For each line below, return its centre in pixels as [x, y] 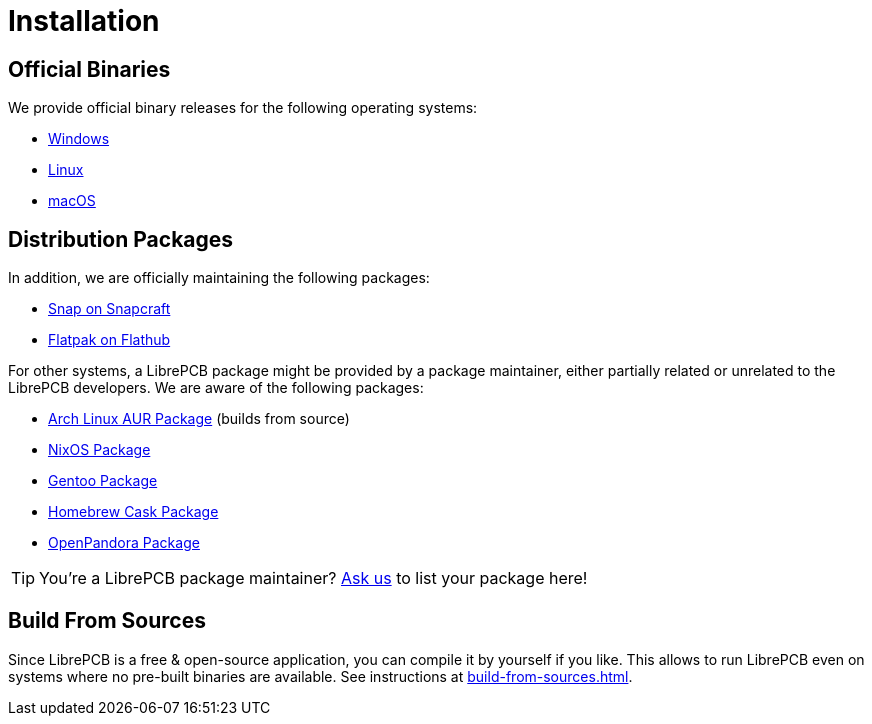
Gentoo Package [103, 481]
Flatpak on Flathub [109, 340]
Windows [79, 139]
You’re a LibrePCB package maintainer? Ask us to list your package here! [313, 578]
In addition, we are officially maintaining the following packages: [219, 278]
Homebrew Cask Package [133, 512]
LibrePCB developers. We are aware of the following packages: [216, 388]
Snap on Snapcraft [109, 309]
